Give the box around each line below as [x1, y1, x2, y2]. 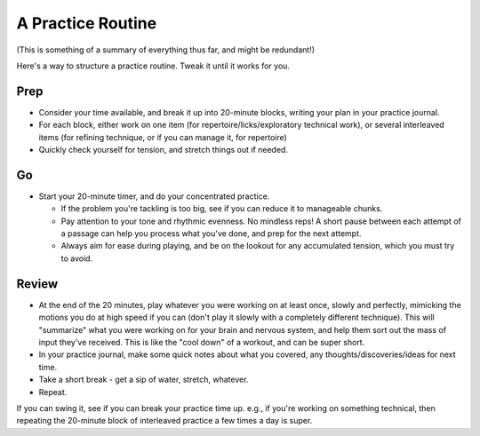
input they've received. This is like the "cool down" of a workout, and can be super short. [38, 337, 365, 347]
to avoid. [60, 253, 93, 264]
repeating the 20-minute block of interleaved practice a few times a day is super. [16, 416, 313, 426]
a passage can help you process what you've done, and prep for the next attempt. [60, 228, 362, 239]
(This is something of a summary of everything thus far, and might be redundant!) [16, 44, 316, 55]
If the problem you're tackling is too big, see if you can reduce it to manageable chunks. [60, 203, 383, 214]
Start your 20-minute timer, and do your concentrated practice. [38, 191, 270, 202]
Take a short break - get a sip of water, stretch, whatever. [38, 374, 249, 385]
